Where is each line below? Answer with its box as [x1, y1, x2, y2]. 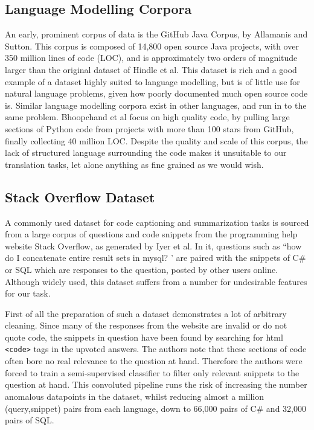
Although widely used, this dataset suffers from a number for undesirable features [5, 275, 307, 287]
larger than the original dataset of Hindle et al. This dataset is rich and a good [5, 63, 297, 75]
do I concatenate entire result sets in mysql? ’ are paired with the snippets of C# [5, 251, 306, 264]
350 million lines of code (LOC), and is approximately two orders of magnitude [5, 51, 298, 64]
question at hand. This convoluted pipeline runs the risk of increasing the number [5, 378, 307, 391]
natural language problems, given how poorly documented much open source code [5, 87, 308, 100]
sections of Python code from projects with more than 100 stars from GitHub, [5, 122, 294, 135]
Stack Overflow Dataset [5, 187, 155, 206]
